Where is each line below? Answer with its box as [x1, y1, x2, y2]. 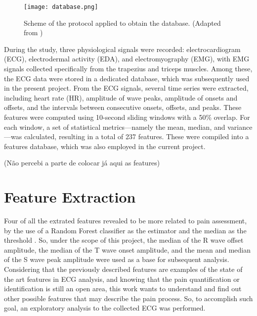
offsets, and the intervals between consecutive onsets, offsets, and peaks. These [4, 102, 242, 112]
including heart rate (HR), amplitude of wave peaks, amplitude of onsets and [4, 92, 238, 103]
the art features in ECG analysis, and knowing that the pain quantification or [4, 273, 240, 284]
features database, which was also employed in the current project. [4, 141, 206, 151]
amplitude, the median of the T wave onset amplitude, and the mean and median [4, 244, 251, 255]
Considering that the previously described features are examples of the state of [4, 264, 243, 274]
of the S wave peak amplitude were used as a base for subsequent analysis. [4, 254, 229, 264]
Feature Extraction [4, 187, 136, 207]
